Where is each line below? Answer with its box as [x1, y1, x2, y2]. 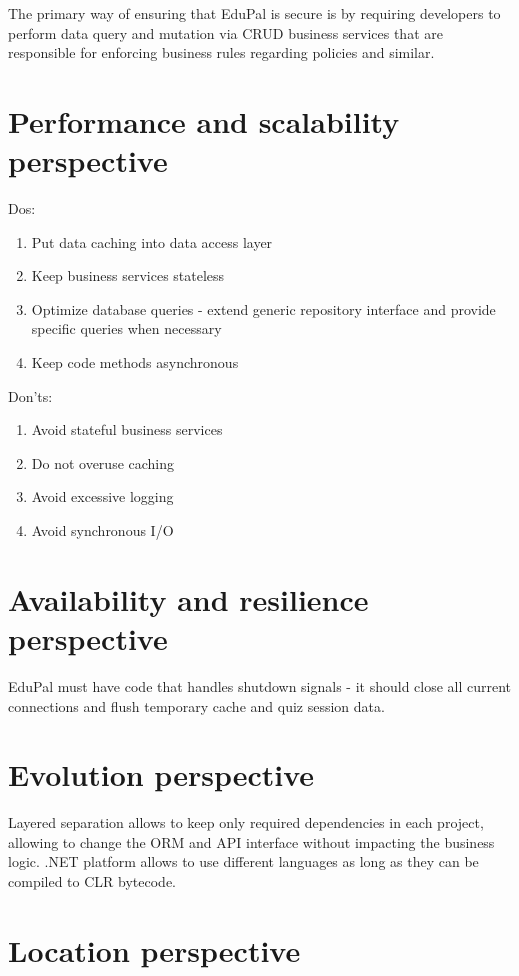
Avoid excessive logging [31, 486, 174, 507]
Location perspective [8, 929, 301, 970]
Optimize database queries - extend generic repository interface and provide [31, 298, 496, 319]
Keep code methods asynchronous [31, 352, 239, 373]
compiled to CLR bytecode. [8, 871, 176, 892]
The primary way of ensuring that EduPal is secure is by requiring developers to [8, 3, 501, 23]
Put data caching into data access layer [31, 231, 273, 252]
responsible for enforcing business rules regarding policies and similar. [8, 42, 435, 63]
